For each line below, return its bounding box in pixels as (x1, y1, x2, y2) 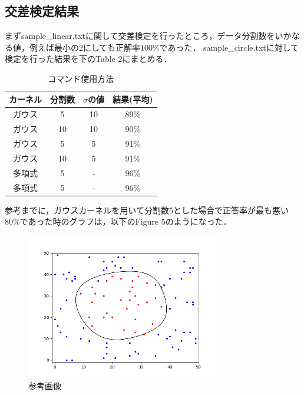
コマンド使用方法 (48, 72, 114, 84)
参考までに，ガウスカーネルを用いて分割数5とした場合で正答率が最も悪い (5, 203, 289, 216)
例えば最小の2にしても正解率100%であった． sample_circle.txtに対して (29, 41, 299, 53)
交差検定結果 (5, 2, 79, 20)
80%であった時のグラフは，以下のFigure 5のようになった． (5, 215, 232, 228)
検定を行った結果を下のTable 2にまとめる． (5, 52, 172, 65)
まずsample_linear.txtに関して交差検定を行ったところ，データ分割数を (5, 29, 275, 42)
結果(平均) (113, 93, 153, 105)
